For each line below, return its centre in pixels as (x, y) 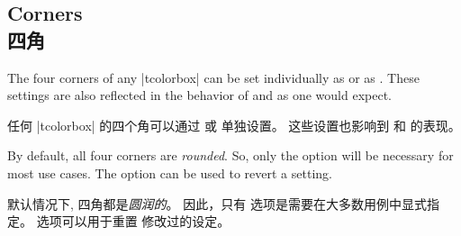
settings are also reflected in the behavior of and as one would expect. (200, 95)
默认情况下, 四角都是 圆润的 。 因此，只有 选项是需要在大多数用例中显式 (217, 203)
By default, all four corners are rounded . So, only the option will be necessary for (230, 155)
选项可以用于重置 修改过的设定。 (133, 221)
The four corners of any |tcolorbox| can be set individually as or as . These (213, 77)
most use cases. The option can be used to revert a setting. (170, 172)
